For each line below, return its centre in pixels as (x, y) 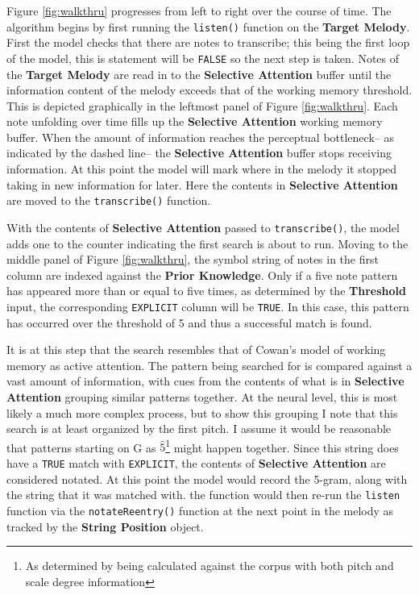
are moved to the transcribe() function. (109, 200)
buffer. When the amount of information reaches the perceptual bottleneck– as (200, 137)
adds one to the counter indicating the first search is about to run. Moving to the (207, 243)
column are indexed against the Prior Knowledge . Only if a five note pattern (202, 275)
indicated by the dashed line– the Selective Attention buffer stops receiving (199, 153)
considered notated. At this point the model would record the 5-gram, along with (207, 478)
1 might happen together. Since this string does (282, 446)
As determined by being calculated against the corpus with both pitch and (209, 566)
